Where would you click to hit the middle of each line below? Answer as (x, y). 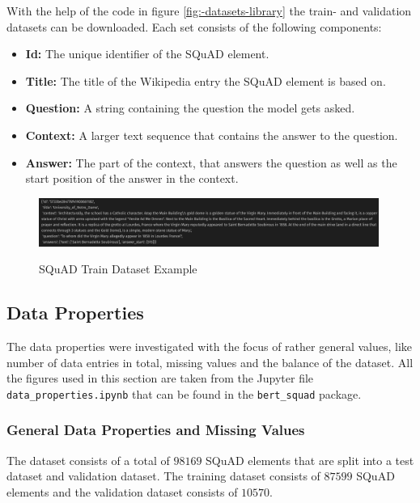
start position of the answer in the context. (132, 178)
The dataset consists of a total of (88, 460)
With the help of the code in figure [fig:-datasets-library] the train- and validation (209, 11)
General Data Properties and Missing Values (156, 430)
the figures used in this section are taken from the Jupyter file (160, 378)
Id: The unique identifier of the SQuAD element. (147, 54)
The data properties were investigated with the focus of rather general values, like (210, 346)
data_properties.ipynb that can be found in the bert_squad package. (184, 393)
